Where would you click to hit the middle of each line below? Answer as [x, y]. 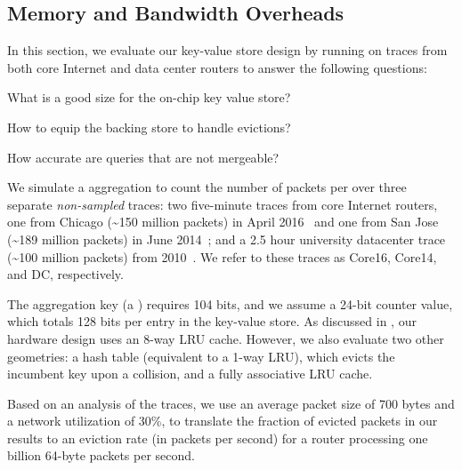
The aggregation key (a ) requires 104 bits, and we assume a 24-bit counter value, [230, 303]
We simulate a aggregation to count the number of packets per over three [207, 187]
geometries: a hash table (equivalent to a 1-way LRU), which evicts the [201, 356]
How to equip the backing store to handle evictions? [149, 127]
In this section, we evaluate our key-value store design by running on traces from [227, 50]
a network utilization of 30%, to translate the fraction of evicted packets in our [223, 421]
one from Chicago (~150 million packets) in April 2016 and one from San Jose [223, 222]
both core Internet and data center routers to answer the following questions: [217, 67]
